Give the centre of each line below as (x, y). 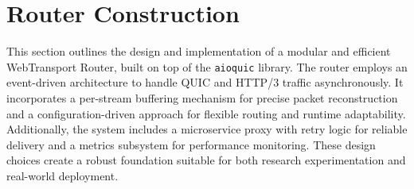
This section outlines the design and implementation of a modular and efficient (199, 51)
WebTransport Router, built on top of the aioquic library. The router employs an (207, 66)
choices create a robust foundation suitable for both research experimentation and (206, 160)
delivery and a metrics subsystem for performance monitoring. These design (191, 144)
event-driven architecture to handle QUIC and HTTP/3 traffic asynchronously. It (205, 82)
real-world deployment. (62, 175)
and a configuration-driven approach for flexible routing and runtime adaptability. (206, 113)
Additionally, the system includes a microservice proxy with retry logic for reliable (207, 129)
